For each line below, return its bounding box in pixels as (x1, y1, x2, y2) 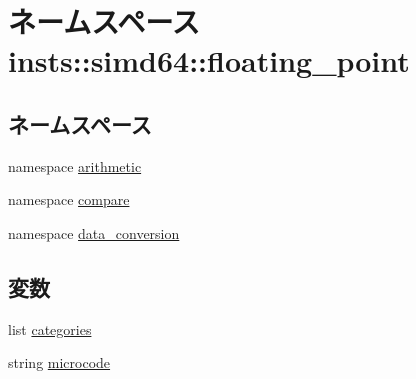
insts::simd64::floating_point (8, 40, 410, 81)
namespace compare (8, 189, 130, 210)
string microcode (8, 352, 111, 373)
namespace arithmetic (8, 155, 142, 176)
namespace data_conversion (8, 222, 180, 243)
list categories (8, 318, 92, 339)
